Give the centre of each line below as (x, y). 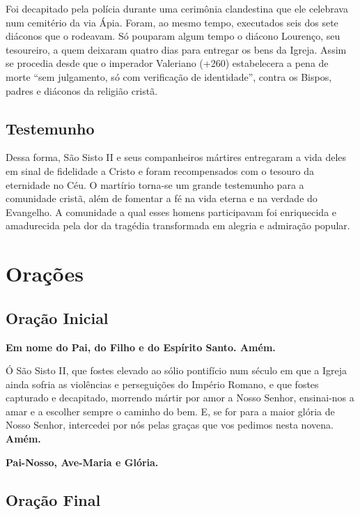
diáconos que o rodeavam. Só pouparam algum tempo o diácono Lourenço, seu (173, 36)
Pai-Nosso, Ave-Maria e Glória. (82, 462)
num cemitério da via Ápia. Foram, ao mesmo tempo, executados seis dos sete (172, 22)
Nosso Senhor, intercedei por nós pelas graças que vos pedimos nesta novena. (170, 425)
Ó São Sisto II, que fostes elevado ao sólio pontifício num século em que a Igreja (176, 370)
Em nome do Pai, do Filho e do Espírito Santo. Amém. (141, 347)
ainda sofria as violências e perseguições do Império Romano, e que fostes (162, 384)
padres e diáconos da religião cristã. (82, 90)
